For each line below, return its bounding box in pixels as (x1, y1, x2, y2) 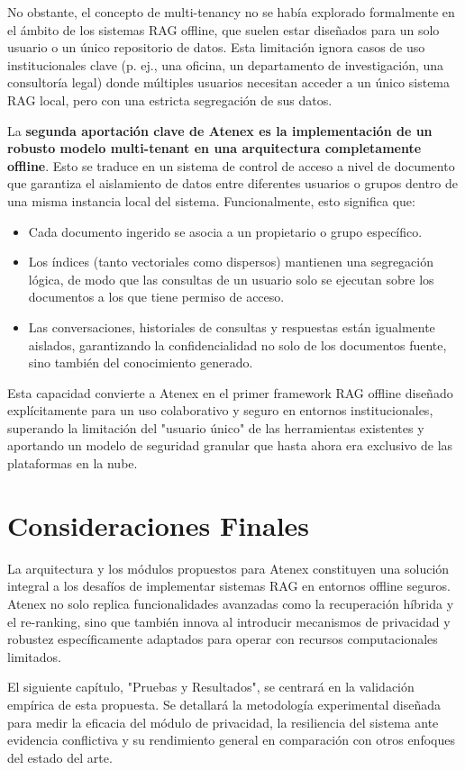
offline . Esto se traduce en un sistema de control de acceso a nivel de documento (7, 156, 455, 175)
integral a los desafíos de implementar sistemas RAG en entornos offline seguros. (7, 576, 451, 595)
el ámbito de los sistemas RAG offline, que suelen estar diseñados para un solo (7, 20, 440, 39)
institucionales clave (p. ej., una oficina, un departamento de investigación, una (7, 55, 444, 74)
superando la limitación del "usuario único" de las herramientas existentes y (7, 418, 424, 437)
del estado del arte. (7, 747, 113, 766)
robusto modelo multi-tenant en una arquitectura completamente (7, 139, 422, 158)
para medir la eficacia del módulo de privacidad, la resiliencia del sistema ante (7, 712, 439, 731)
